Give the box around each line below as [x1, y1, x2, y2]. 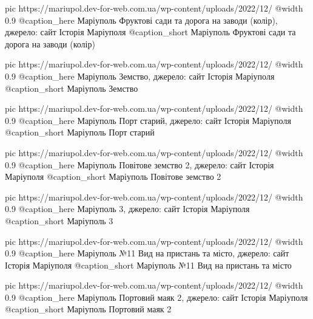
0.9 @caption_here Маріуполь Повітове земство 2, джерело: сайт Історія [5, 158, 274, 171]
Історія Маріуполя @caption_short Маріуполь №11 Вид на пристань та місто [5, 258, 292, 271]
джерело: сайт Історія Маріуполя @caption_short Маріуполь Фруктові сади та [5, 26, 296, 38]
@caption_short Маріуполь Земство [5, 81, 138, 94]
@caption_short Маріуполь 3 [5, 214, 113, 227]
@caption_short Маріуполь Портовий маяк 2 [5, 303, 172, 315]
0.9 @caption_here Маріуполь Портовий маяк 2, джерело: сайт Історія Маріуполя [5, 290, 308, 303]
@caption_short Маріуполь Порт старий [5, 126, 155, 139]
